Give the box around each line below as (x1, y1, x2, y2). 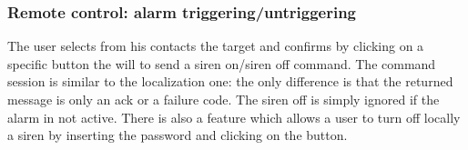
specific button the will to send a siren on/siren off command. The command (7, 54, 436, 73)
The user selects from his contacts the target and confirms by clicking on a (7, 36, 424, 55)
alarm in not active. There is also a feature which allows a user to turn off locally (7, 107, 461, 126)
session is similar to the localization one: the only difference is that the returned (7, 72, 453, 91)
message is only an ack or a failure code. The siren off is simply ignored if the (7, 90, 440, 108)
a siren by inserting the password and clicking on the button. (7, 125, 348, 145)
